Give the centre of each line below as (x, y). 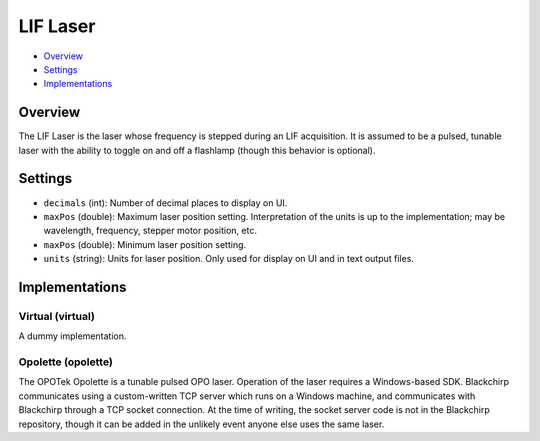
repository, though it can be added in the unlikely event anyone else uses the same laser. (201, 424)
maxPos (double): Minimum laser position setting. (145, 244)
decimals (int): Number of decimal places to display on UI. (165, 202)
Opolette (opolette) (66, 362)
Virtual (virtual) (56, 316)
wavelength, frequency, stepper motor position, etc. (150, 231)
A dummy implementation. (72, 336)
